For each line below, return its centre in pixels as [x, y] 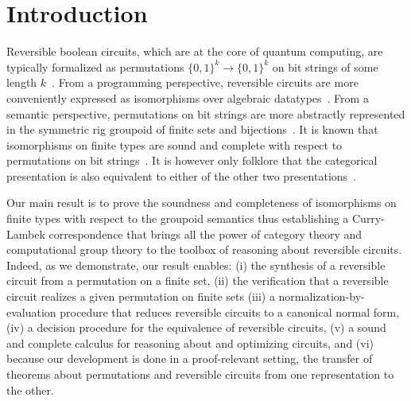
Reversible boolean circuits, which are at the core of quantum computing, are [195, 51]
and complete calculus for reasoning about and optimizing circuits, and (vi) [190, 343]
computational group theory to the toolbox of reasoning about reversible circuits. [204, 249]
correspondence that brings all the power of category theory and [205, 234]
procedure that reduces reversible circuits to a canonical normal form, [230, 311]
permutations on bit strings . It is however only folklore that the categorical [192, 160]
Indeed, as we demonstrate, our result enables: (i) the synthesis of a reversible [196, 265]
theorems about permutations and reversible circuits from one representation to [200, 374]
